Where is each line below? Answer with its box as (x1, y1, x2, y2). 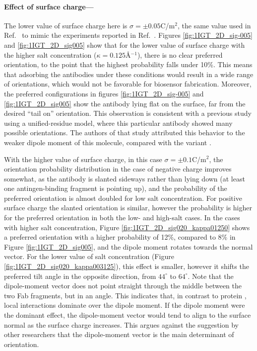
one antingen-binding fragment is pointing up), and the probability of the (4, 183, 227, 193)
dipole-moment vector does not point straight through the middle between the (4, 280, 242, 291)
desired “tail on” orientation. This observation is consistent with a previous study (4, 108, 252, 118)
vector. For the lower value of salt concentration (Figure (4, 251, 174, 262)
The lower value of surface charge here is (4, 20, 128, 30)
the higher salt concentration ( (4, 49, 97, 60)
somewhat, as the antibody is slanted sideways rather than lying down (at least (4, 173, 245, 183)
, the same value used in (177, 20, 251, 30)
